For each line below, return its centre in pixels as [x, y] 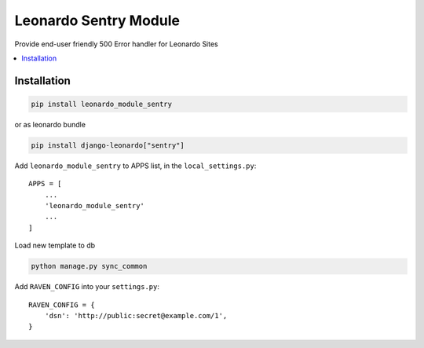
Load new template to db [55, 245]
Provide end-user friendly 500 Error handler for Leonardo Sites [117, 44]
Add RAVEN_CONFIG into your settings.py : [87, 287]
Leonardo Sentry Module [97, 20]
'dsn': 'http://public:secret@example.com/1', [136, 315]
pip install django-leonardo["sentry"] [108, 145]
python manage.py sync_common [89, 266]
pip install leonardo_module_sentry [102, 104]
